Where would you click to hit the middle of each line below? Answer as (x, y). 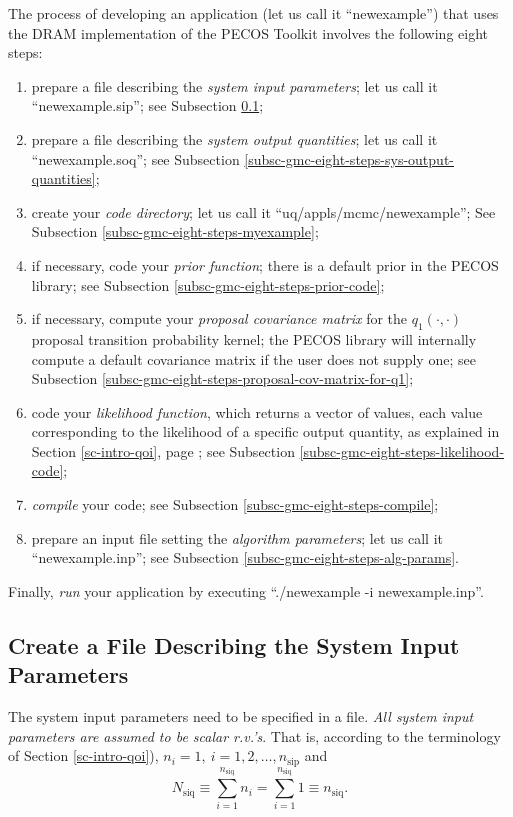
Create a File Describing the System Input (234, 644)
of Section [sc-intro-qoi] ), (83, 755)
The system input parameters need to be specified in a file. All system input (241, 716)
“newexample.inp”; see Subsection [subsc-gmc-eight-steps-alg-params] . (245, 557)
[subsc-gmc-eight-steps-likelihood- (402, 450)
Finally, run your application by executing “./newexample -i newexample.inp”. (246, 590)
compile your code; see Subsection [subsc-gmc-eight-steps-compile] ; (235, 504)
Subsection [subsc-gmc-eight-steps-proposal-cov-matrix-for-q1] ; (222, 378)
